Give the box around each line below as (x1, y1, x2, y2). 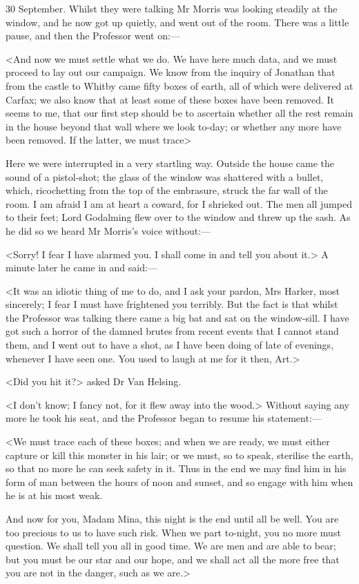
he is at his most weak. (6, 488, 103, 503)
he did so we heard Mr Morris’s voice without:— (6, 223, 211, 237)
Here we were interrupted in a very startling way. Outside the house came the (6, 155, 335, 170)
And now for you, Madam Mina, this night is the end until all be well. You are (6, 512, 339, 525)
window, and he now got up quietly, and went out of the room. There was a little (6, 14, 349, 29)
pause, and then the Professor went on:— (6, 28, 180, 43)
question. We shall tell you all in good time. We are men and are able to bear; (6, 538, 336, 553)
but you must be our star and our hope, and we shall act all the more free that (6, 552, 340, 566)
